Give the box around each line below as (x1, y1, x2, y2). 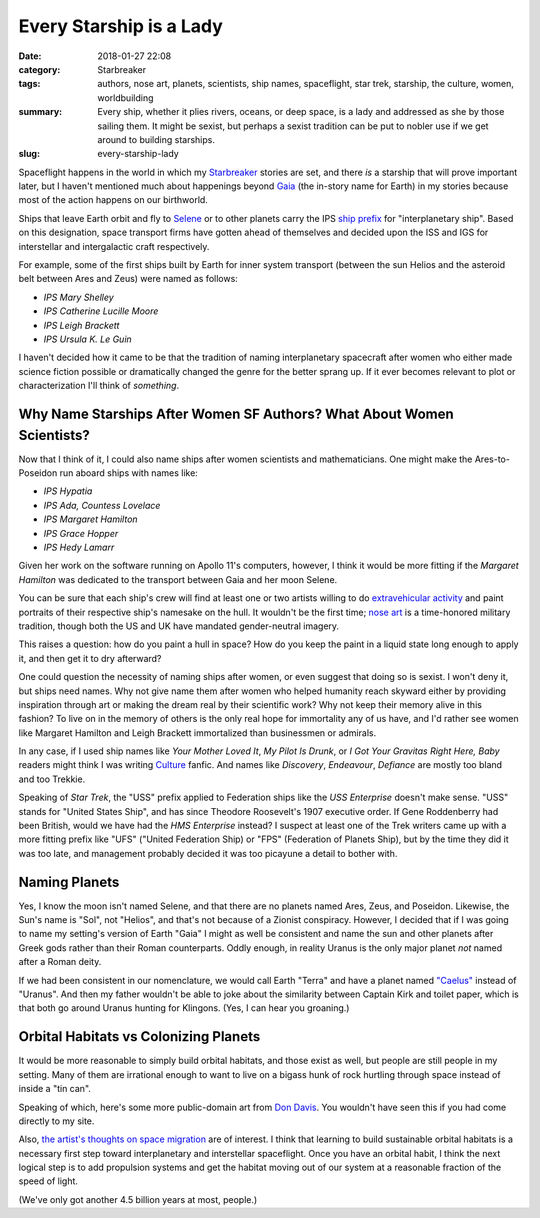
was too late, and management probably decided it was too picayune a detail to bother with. (18, 847, 398, 859)
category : (18, 63, 61, 75)
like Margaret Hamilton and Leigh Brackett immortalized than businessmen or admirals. (18, 726, 377, 739)
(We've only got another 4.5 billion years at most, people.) (18, 1193, 258, 1205)
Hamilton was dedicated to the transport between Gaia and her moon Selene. (18, 573, 338, 585)
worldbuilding (97, 91, 154, 104)
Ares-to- (474, 453, 510, 465)
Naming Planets (18, 873, 120, 890)
